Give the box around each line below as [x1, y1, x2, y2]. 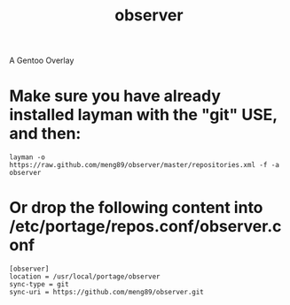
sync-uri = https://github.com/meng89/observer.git [9, 288, 204, 297]
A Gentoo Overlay [9, 55, 74, 66]
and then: [9, 124, 82, 144]
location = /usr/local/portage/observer [9, 272, 161, 281]
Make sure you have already [9, 86, 222, 106]
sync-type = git [9, 280, 69, 289]
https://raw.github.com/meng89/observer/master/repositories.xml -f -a [9, 161, 279, 170]
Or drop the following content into [9, 198, 263, 217]
